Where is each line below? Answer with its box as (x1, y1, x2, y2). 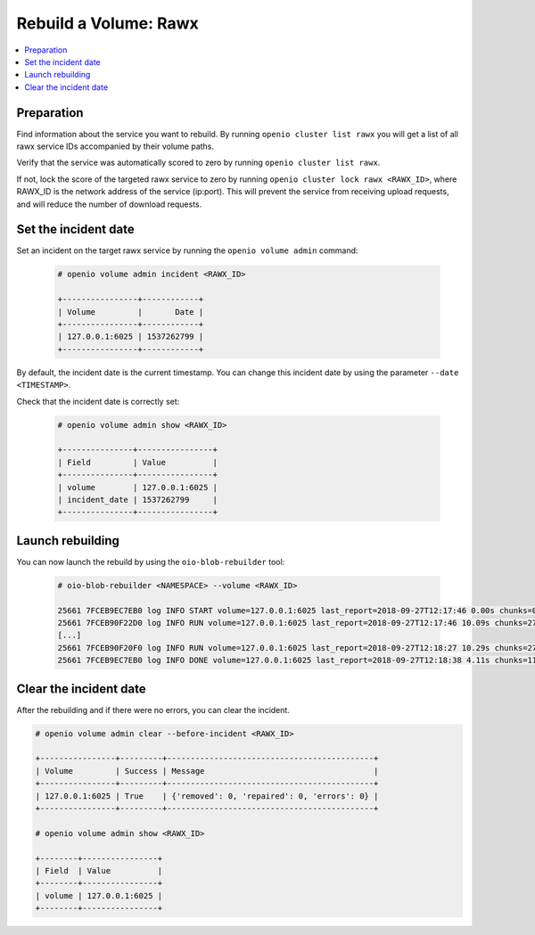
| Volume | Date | (57, 307, 204, 316)
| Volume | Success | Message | (35, 766, 379, 775)
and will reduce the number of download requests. (16, 199, 202, 209)
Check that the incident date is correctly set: (16, 396, 180, 406)
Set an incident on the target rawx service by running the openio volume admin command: (16, 245, 358, 256)
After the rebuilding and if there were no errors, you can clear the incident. (16, 704, 290, 715)
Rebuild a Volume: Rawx (16, 13, 200, 33)
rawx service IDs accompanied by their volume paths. (16, 141, 214, 152)
